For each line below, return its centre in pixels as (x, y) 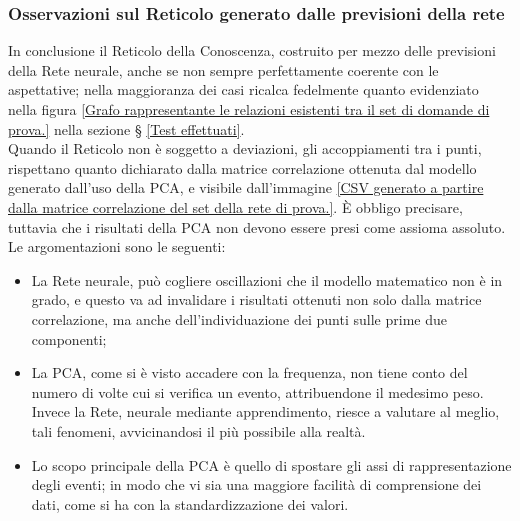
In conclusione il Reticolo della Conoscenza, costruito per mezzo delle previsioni (252, 50)
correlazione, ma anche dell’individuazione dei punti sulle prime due (239, 318)
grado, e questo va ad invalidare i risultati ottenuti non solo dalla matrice (256, 299)
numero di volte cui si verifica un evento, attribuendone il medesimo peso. (257, 391)
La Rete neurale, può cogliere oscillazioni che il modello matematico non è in (267, 279)
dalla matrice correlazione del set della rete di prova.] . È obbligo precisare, (235, 206)
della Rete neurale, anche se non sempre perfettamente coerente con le (223, 69)
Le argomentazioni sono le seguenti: (117, 246)
